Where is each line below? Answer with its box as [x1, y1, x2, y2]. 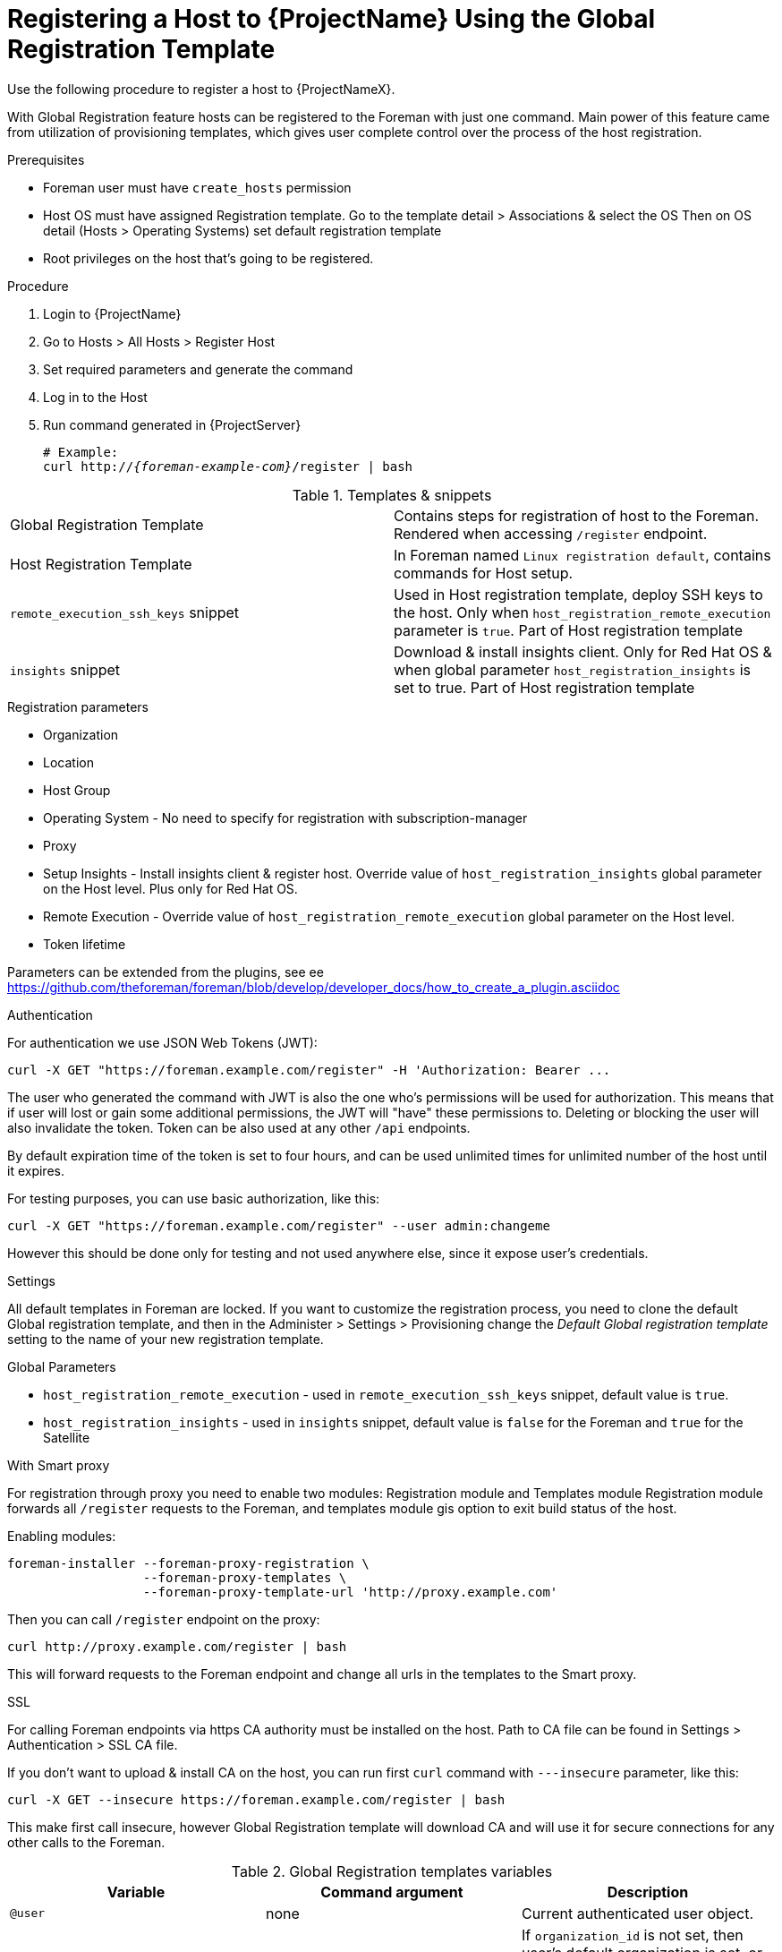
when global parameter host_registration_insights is [394, 660, 751, 679]
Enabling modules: [7, 1528, 116, 1544]
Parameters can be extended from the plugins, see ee [7, 963, 324, 980]
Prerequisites [7, 151, 85, 167]
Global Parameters [7, 1358, 116, 1374]
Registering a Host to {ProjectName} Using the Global [7, 4, 656, 34]
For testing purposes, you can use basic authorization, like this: [7, 1190, 380, 1206]
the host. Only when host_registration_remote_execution [394, 603, 771, 621]
